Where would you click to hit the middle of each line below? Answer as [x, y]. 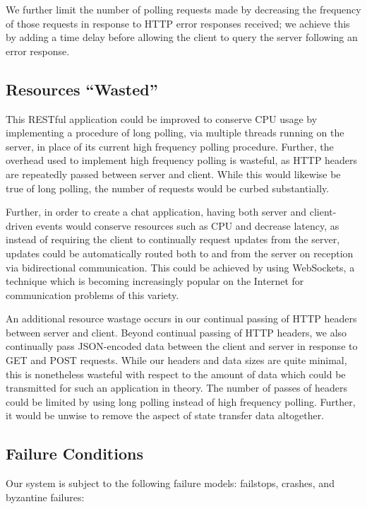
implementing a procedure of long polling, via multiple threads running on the [175, 133]
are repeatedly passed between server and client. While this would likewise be [173, 174]
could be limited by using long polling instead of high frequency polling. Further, [181, 401]
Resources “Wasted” [82, 89]
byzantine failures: [45, 497]
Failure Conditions [74, 454]
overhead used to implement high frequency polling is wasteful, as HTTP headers [182, 160]
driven [19, 225]
